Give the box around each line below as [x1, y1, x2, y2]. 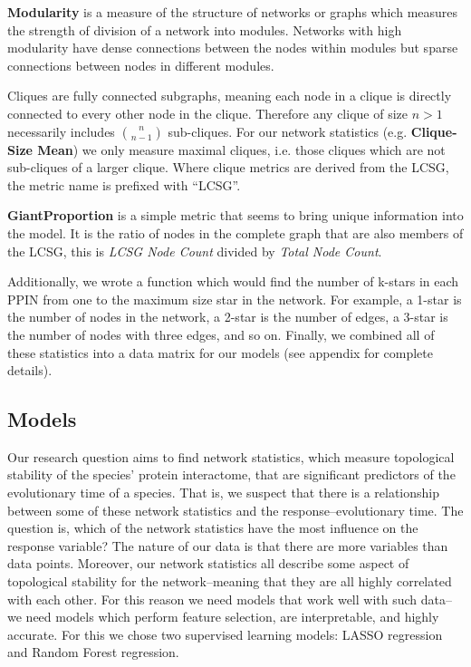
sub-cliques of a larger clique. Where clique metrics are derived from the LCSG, [7, 158, 449, 177]
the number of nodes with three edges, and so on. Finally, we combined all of [7, 324, 435, 343]
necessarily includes [7, 121, 115, 140]
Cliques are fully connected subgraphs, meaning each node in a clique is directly [7, 86, 452, 105]
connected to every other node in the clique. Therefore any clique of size [7, 103, 408, 122]
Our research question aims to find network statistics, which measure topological [7, 447, 455, 466]
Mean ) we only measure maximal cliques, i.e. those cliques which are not [37, 140, 446, 159]
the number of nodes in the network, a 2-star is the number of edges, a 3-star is [7, 307, 448, 326]
